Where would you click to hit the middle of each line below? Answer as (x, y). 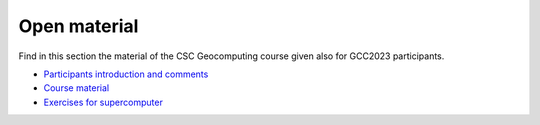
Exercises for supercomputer (103, 102)
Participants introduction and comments (126, 74)
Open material (78, 26)
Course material (76, 88)
